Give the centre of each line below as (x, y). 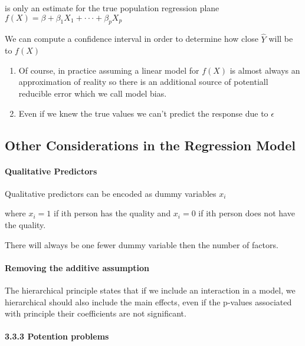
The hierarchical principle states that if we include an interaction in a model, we (150, 290)
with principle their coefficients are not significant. (96, 313)
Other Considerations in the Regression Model (150, 145)
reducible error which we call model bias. (93, 93)
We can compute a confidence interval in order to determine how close (132, 39)
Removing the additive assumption (77, 267)
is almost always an (265, 70)
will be (281, 39)
